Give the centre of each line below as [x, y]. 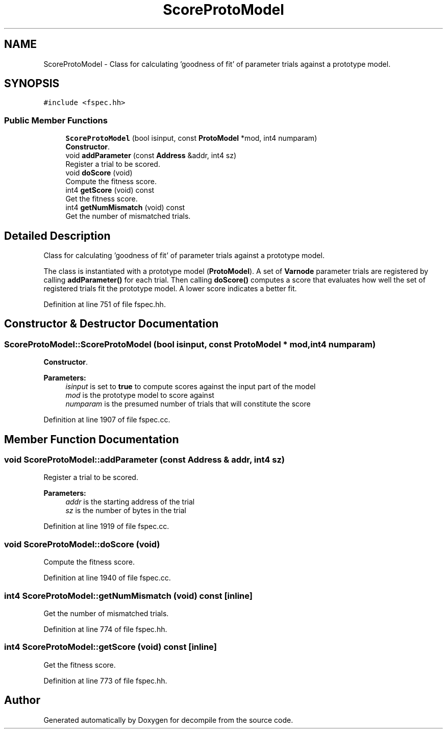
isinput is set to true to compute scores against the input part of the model [191, 387]
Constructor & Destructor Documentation [111, 324]
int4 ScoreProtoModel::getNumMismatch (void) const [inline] [128, 596]
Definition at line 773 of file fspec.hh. [105, 680]
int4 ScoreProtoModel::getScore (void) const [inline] [110, 647]
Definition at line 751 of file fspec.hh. [105, 305]
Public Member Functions [56, 120]
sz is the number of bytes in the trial [126, 511]
